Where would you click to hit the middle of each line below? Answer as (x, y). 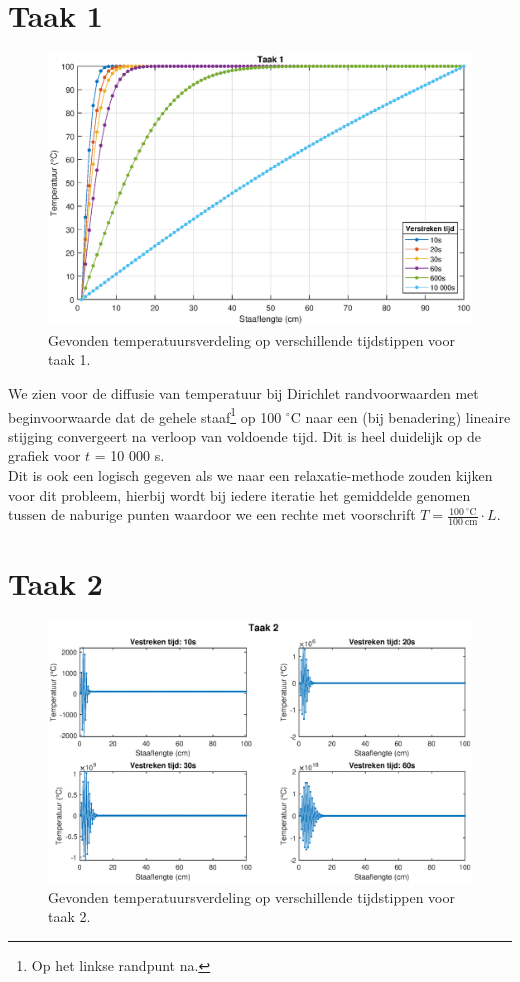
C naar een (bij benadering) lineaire (400, 416)
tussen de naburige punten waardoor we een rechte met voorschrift (212, 514)
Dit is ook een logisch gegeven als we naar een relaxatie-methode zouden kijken (250, 474)
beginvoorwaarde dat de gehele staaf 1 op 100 (145, 415)
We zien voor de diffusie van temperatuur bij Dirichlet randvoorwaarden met (243, 392)
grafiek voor (44, 455)
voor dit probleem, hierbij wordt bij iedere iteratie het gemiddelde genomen (239, 494)
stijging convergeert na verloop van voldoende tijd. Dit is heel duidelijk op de (245, 435)
